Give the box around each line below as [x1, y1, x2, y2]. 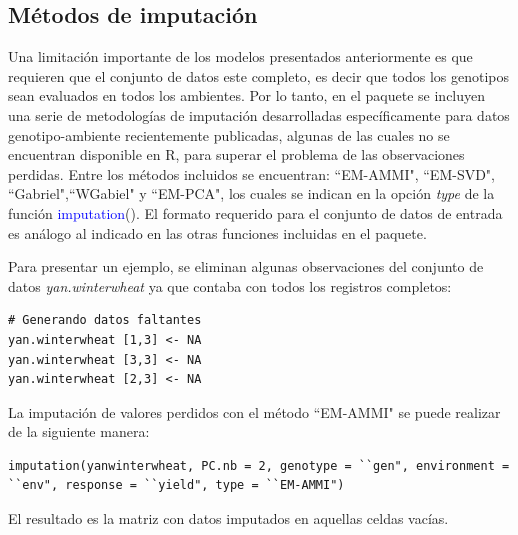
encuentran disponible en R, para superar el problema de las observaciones [8, 144, 465, 165]
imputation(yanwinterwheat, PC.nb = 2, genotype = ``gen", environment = [8, 458, 510, 473]
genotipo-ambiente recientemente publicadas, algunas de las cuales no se [8, 124, 450, 145]
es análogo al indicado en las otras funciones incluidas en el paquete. [8, 222, 427, 243]
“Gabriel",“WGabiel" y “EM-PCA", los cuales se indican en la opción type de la [8, 183, 495, 204]
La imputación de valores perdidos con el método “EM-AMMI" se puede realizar [8, 401, 501, 422]
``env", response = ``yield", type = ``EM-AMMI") [8, 478, 345, 493]
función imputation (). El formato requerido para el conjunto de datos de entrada [8, 202, 503, 223]
